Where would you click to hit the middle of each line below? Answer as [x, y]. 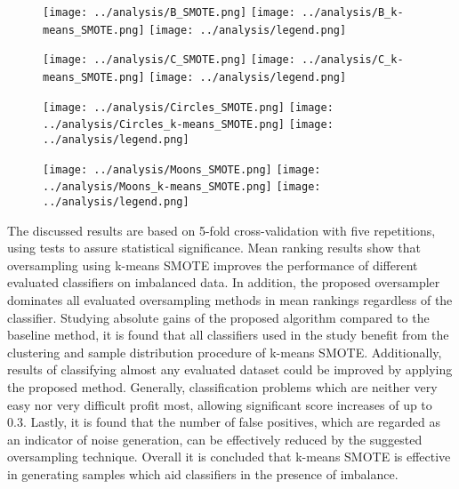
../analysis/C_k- [353, 60]
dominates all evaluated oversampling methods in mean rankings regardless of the [230, 299]
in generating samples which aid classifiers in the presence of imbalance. [203, 473]
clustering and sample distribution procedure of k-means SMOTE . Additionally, [225, 352]
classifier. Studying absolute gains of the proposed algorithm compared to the [218, 317]
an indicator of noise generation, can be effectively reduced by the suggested [215, 439]
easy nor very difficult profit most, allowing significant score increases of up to [220, 404]
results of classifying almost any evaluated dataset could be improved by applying [230, 369]
